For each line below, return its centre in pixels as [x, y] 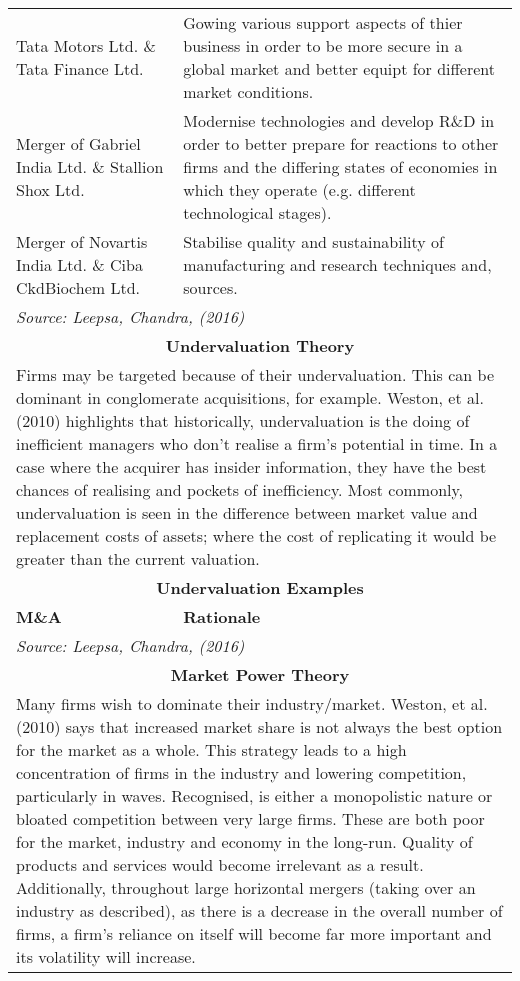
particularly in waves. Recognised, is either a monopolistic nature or [254, 795]
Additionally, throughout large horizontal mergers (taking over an [246, 887]
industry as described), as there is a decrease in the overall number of [259, 910]
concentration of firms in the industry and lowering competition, [241, 772]
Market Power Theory [260, 674]
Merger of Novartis [82, 241]
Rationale [222, 616]
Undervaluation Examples [260, 587]
